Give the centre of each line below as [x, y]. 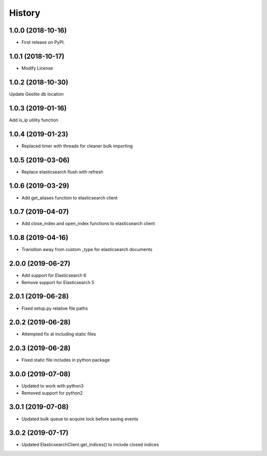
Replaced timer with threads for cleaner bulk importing [77, 146]
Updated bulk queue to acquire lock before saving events [80, 419]
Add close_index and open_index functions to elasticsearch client [88, 224]
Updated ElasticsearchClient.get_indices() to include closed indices [90, 445]
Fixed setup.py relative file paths [55, 308]
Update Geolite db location [36, 94]
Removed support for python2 [52, 393]
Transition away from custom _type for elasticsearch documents [87, 249]
